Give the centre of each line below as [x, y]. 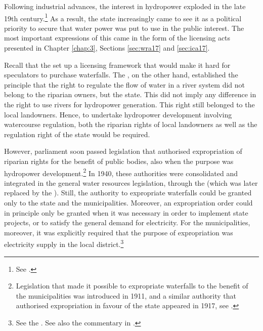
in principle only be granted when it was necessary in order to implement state [126, 212]
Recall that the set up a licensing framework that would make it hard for [117, 65]
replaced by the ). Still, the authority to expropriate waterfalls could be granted [128, 193]
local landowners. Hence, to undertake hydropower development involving [118, 114]
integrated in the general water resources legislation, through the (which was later [131, 182]
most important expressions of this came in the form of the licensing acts [117, 38]
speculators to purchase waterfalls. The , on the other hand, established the [121, 75]
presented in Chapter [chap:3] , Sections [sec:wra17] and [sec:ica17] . [107, 48]
